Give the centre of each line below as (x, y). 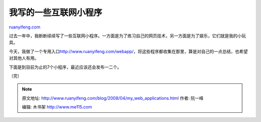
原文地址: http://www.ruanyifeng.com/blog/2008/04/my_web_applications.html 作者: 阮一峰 (113, 98)
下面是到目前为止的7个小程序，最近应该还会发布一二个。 (65, 67)
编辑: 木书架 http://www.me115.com (57, 107)
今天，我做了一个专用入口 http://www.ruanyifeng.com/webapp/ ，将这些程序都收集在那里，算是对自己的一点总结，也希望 (128, 51)
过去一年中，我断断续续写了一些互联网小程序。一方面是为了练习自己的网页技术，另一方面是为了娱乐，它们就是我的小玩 (127, 36)
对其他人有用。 (24, 58)
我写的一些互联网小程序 (56, 13)
